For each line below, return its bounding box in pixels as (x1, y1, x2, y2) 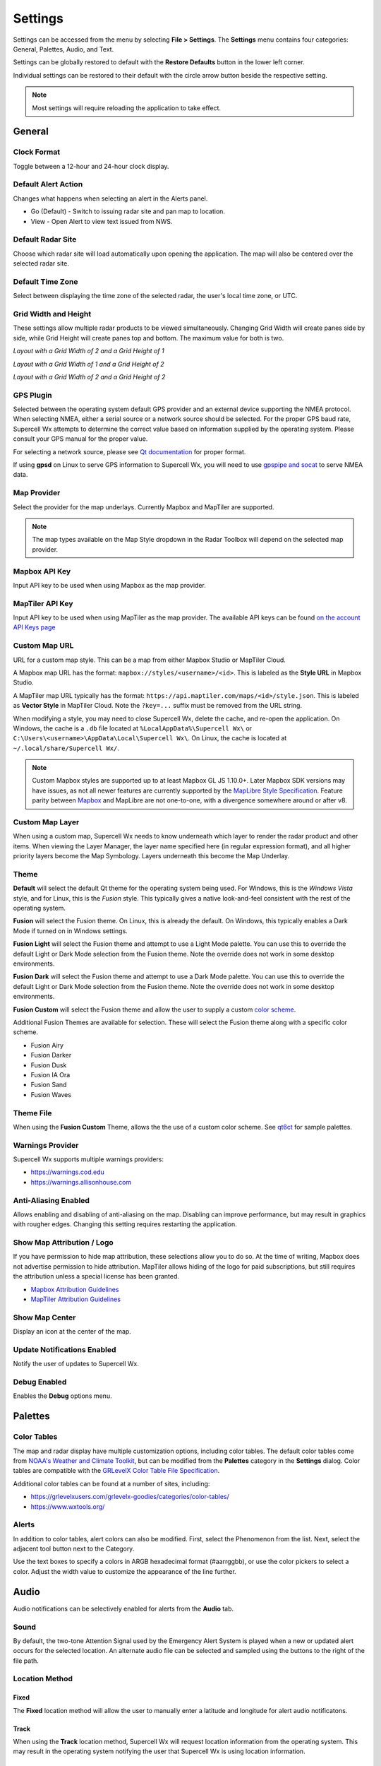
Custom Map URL (13, 641, 74, 651)
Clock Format (13, 147, 60, 157)
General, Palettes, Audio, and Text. (13, 45, 114, 53)
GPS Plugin (13, 390, 52, 400)
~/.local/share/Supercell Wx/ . (13, 744, 120, 752)
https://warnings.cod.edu (30, 1168, 105, 1176)
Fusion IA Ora (30, 1070, 71, 1079)
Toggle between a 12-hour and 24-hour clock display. (13, 162, 169, 170)
